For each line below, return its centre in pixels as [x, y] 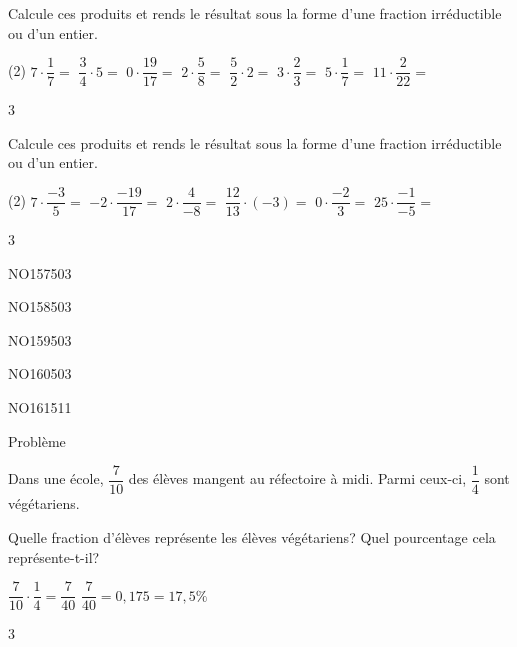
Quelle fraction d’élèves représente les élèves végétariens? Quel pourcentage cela [252, 536]
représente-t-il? [54, 556]
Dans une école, [56, 478]
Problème [37, 440]
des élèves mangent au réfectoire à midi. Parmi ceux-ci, [297, 478]
